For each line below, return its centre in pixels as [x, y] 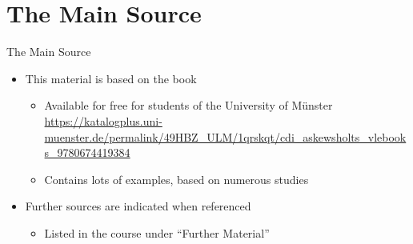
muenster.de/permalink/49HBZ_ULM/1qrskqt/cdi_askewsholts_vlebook [225, 136]
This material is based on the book [111, 78]
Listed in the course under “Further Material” [157, 232]
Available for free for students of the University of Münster [188, 105]
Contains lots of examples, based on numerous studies [176, 179]
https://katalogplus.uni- [103, 120]
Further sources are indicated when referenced [138, 206]
